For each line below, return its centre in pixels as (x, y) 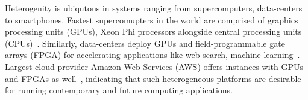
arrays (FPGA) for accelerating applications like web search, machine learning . (152, 55)
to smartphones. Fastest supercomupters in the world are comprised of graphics (152, 19)
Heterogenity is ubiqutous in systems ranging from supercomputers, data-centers (154, 8)
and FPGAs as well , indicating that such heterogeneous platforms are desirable (153, 78)
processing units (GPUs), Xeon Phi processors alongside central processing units (153, 31)
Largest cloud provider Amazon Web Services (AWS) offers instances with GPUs (154, 66)
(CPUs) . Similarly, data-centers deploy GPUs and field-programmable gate (145, 43)
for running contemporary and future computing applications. (119, 90)
